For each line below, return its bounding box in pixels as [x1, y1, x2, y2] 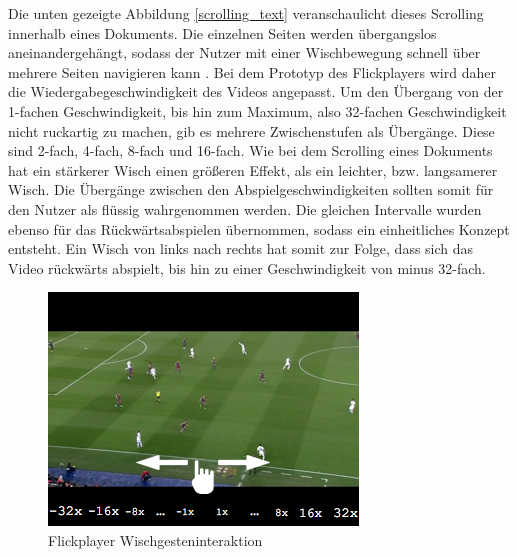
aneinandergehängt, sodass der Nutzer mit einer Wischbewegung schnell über [8, 42, 481, 63]
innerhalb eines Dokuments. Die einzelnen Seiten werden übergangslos [8, 22, 437, 43]
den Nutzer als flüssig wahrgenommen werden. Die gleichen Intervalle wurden [8, 198, 482, 219]
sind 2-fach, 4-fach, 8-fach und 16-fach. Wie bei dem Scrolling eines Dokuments [8, 140, 493, 161]
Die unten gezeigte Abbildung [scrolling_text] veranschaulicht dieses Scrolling [8, 3, 484, 23]
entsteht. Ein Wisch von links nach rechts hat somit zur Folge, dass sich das [8, 238, 474, 259]
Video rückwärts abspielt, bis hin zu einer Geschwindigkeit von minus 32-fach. [8, 257, 486, 278]
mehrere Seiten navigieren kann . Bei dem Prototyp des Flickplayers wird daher [8, 61, 496, 82]
